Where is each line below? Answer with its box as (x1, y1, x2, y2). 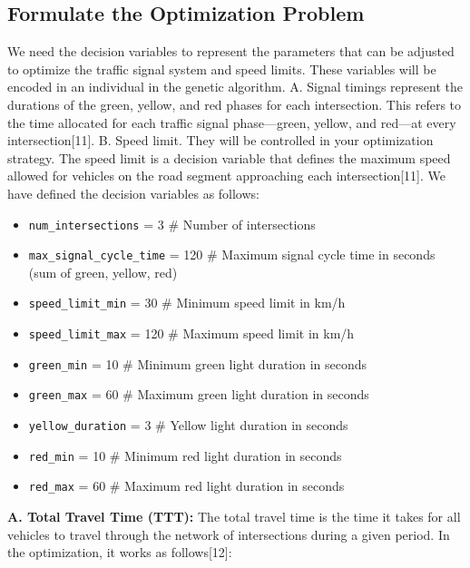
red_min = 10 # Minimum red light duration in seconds (28, 446, 342, 465)
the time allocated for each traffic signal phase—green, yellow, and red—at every (7, 113, 456, 132)
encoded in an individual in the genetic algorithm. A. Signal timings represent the (7, 77, 463, 96)
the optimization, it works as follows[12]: (7, 543, 232, 562)
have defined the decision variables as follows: (7, 183, 259, 202)
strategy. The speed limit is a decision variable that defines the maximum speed (7, 148, 451, 167)
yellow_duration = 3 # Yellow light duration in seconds (28, 416, 348, 435)
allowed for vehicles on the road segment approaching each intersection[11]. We (7, 166, 446, 185)
